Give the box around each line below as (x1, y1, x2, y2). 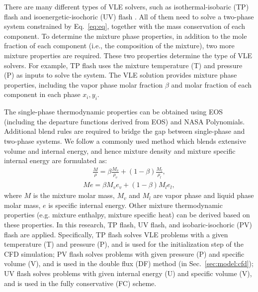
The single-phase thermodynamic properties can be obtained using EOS (4, 106, 223, 117)
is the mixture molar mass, (33, 190, 115, 200)
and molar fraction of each (171, 79, 252, 90)
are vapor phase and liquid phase (153, 190, 254, 200)
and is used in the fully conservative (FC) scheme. (4, 278, 157, 288)
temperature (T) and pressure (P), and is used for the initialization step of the (4, 239, 244, 249)
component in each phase (4, 89, 81, 99)
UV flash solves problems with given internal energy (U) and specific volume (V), (4, 268, 252, 279)
